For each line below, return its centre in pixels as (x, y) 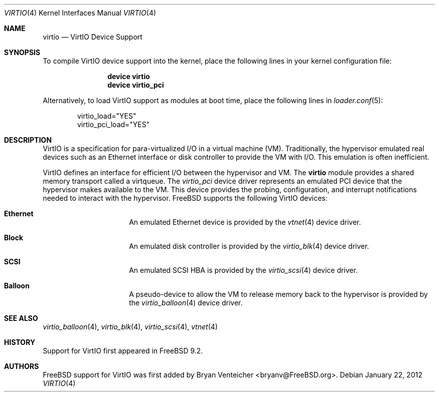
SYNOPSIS (22, 52)
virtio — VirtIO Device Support (93, 37)
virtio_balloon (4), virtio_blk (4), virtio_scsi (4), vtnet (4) (130, 327)
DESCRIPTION (28, 140)
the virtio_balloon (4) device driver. (186, 303)
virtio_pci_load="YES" (114, 124)
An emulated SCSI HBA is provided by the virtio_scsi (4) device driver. (243, 270)
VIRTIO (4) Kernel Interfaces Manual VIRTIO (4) (80, 13)
